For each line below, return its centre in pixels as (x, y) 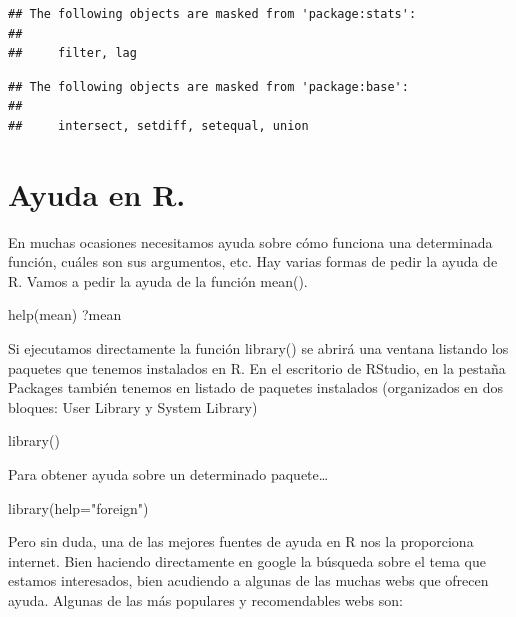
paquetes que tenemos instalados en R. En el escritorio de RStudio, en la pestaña (257, 367)
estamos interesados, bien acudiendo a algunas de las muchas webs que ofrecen (248, 580)
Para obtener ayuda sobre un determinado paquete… (168, 474)
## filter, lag (72, 53)
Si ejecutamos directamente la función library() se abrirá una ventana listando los (258, 348)
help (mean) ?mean (65, 314)
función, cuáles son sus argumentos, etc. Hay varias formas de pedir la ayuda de (253, 261)
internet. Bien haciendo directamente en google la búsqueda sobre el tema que (247, 560)
